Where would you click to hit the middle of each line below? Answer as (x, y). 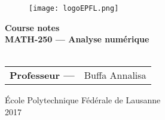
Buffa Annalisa (115, 75)
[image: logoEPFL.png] (74, 8)
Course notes (32, 27)
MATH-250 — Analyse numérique (77, 39)
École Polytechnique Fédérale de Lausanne (83, 100)
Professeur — (42, 75)
